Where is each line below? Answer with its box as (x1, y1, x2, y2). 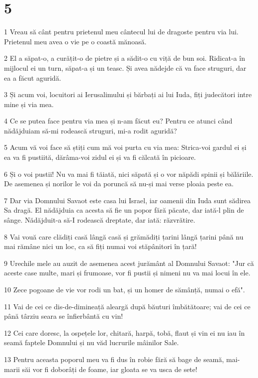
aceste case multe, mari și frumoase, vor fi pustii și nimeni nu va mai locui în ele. (4, 267, 251, 278)
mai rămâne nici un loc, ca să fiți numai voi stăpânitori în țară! (4, 241, 197, 252)
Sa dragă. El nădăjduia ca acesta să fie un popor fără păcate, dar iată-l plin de (4, 205, 244, 215)
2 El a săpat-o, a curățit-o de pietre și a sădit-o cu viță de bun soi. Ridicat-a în (4, 53, 245, 63)
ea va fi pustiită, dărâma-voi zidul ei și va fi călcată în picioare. (4, 152, 196, 162)
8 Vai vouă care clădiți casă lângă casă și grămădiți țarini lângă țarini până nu (4, 231, 244, 242)
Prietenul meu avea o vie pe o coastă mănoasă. (4, 36, 147, 46)
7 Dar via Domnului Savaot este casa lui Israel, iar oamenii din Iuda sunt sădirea (4, 195, 251, 205)
